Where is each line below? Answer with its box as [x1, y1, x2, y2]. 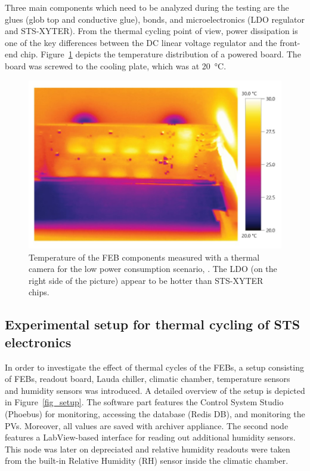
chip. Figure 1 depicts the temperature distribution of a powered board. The [20, 48, 301, 60]
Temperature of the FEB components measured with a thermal [29, 250, 260, 263]
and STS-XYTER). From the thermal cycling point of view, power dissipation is [5, 25, 298, 37]
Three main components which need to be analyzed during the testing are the [5, 1, 289, 13]
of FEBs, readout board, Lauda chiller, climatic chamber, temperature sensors [5, 372, 290, 385]
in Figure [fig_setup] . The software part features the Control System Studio [5, 396, 284, 408]
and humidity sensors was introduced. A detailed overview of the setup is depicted [5, 384, 305, 396]
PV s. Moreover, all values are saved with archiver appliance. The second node [5, 419, 289, 432]
